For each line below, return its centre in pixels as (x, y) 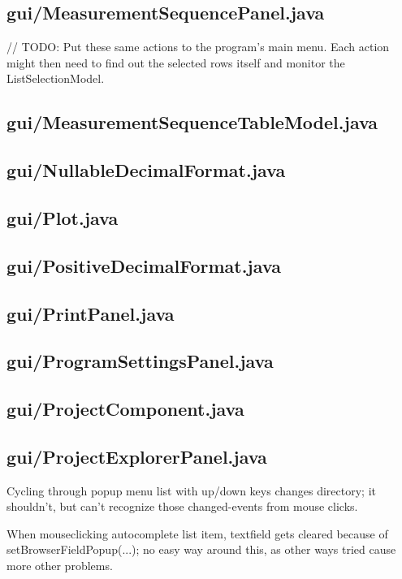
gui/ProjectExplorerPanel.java (137, 456)
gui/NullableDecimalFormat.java (146, 170)
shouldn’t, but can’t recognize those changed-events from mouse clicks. (182, 506)
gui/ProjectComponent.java (125, 409)
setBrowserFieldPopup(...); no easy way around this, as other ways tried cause (201, 549)
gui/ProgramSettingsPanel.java (140, 361)
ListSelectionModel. (56, 78)
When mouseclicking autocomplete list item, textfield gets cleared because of (197, 533)
